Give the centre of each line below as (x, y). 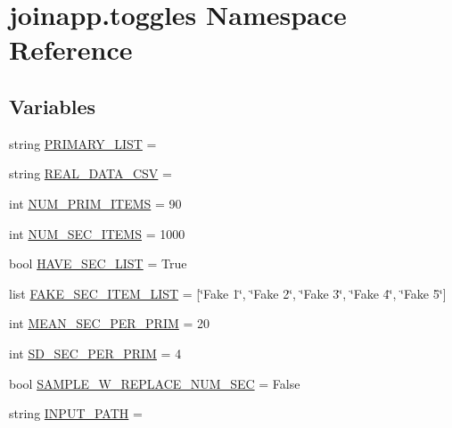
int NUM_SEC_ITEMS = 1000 (97, 233)
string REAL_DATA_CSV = (90, 173)
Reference (71, 49)
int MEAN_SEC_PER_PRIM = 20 (110, 323)
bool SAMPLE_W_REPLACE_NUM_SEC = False (155, 383)
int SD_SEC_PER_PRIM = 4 (95, 353)
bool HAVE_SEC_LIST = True (98, 263)
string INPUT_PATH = (76, 413)
